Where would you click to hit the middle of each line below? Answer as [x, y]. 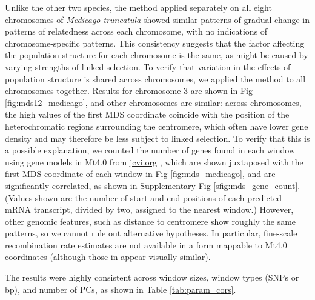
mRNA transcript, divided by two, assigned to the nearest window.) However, [149, 209]
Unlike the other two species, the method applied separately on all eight [138, 7]
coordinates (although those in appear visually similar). [108, 257]
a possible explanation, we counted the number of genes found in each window [150, 150]
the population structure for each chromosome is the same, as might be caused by [157, 55]
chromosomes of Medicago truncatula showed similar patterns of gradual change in [157, 19]
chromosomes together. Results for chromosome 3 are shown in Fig [129, 91]
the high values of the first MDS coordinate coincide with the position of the [147, 114]
